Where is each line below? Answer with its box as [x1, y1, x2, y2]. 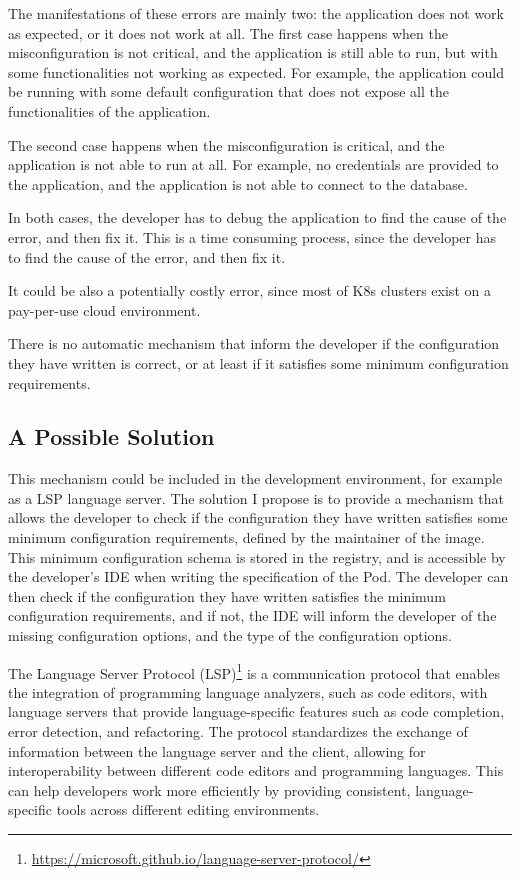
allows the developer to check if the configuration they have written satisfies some [8, 507, 508, 528]
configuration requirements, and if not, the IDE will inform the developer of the [8, 605, 497, 626]
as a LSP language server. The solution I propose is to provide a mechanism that [8, 487, 505, 508]
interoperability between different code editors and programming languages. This [8, 760, 504, 781]
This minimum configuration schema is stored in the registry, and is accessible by [8, 546, 506, 567]
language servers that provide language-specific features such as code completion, [8, 701, 505, 722]
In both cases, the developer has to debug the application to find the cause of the [8, 207, 507, 228]
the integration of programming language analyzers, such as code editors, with [8, 681, 488, 702]
